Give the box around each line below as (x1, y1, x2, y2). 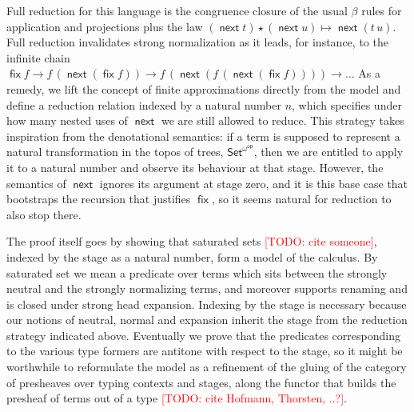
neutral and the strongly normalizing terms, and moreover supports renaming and (6, 280, 408, 297)
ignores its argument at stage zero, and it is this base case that (99, 174, 408, 191)
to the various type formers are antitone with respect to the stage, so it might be (6, 342, 403, 359)
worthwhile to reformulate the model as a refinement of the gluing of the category (6, 358, 407, 375)
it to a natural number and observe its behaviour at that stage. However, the (6, 158, 384, 175)
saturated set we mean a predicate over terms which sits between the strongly (6, 264, 388, 281)
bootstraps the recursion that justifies (6, 190, 191, 207)
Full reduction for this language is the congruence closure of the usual (6, 2, 348, 18)
